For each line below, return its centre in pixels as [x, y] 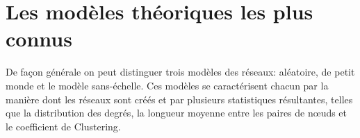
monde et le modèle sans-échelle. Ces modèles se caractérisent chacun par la [167, 85]
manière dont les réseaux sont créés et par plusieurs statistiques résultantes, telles [179, 99]
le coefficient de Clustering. [63, 126]
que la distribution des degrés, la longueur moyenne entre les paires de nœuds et [177, 113]
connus [39, 38]
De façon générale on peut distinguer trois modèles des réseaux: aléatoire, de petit [180, 72]
